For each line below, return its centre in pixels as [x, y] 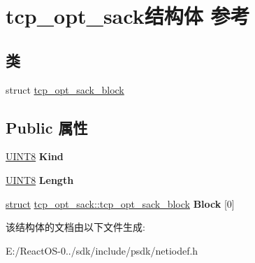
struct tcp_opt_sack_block [65, 89]
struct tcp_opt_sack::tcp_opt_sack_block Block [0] [120, 203]
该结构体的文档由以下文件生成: [75, 227]
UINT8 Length [40, 179]
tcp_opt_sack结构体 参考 [128, 16]
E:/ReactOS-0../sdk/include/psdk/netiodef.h [102, 250]
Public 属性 [47, 127]
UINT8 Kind [35, 156]
